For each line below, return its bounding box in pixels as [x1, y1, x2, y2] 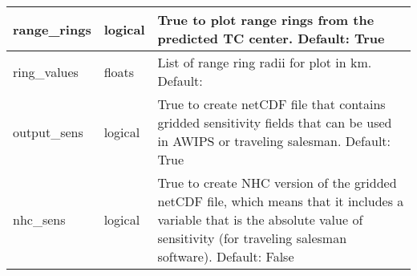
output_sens [13, 122, 83, 141]
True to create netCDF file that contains [157, 95, 386, 113]
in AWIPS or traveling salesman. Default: [157, 132, 391, 150]
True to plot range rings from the [157, 10, 374, 29]
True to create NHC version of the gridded [157, 173, 397, 192]
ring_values [13, 62, 79, 81]
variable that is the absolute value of [157, 210, 363, 229]
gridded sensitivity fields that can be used [157, 113, 392, 132]
